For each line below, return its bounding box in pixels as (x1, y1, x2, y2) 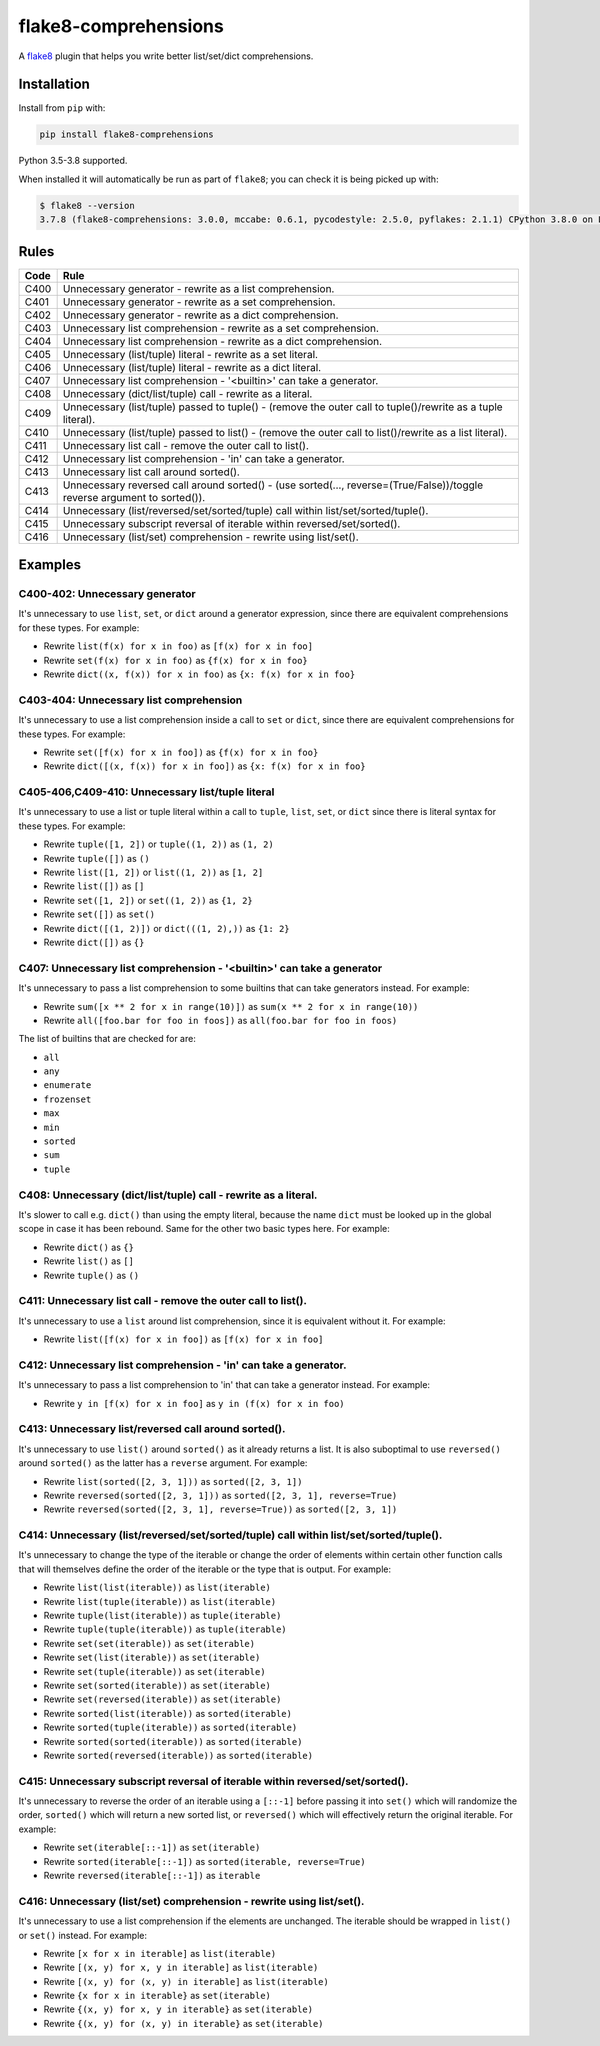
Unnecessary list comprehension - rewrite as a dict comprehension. (62, 334, 383, 348)
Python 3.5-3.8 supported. (18, 155, 128, 167)
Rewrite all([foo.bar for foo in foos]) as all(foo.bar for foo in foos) (43, 1014, 398, 1026)
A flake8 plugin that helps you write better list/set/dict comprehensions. (18, 50, 314, 62)
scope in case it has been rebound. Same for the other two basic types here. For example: (18, 1223, 390, 1235)
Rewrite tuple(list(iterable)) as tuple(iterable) (43, 1609, 282, 1621)
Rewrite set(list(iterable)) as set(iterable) (43, 1651, 261, 1664)
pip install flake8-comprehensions (39, 129, 214, 140)
